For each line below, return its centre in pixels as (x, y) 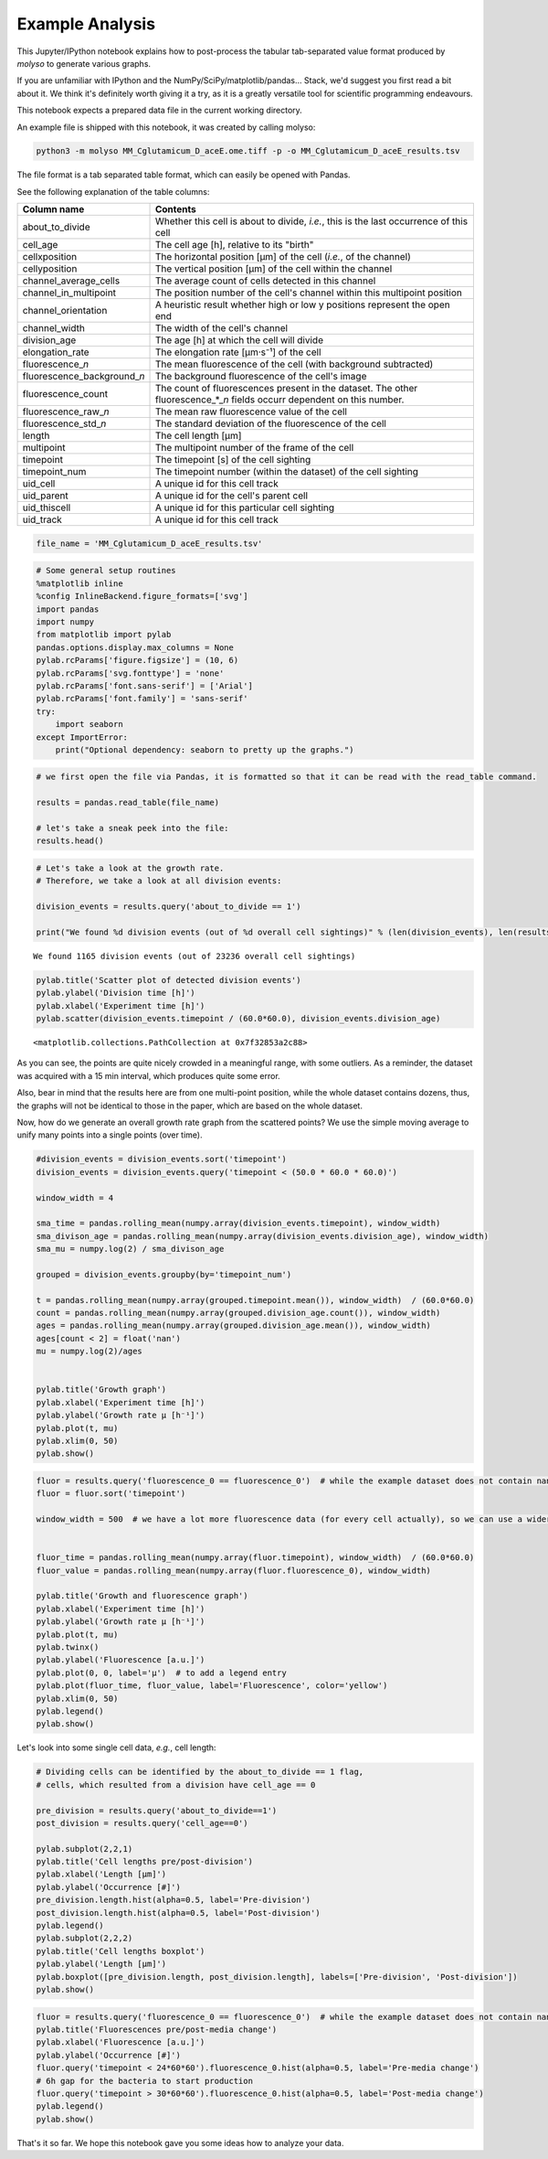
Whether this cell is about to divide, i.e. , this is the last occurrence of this (311, 221)
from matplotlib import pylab (104, 635)
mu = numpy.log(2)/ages (90, 1352)
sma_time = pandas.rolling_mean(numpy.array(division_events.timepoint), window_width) (238, 1224)
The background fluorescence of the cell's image (261, 377)
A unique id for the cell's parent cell (232, 496)
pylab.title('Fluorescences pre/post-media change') (157, 2029)
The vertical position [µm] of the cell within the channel (274, 269)
